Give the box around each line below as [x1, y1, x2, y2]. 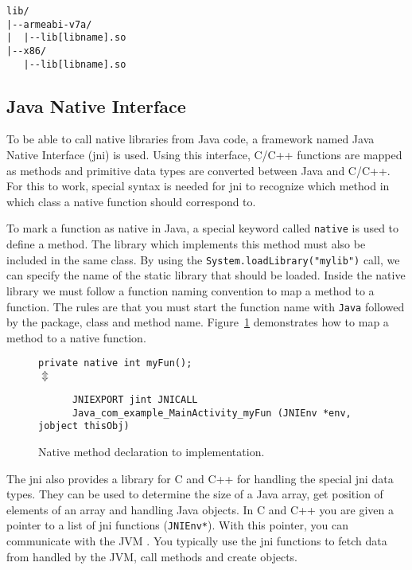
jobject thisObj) [38, 420, 130, 432]
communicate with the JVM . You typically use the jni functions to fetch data [6, 533, 387, 549]
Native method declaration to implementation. [38, 443, 265, 460]
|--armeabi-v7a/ [6, 18, 92, 30]
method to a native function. [6, 329, 146, 346]
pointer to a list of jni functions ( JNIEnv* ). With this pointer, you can [6, 517, 349, 533]
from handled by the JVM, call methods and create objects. [6, 548, 297, 564]
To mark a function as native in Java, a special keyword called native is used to [6, 220, 399, 236]
